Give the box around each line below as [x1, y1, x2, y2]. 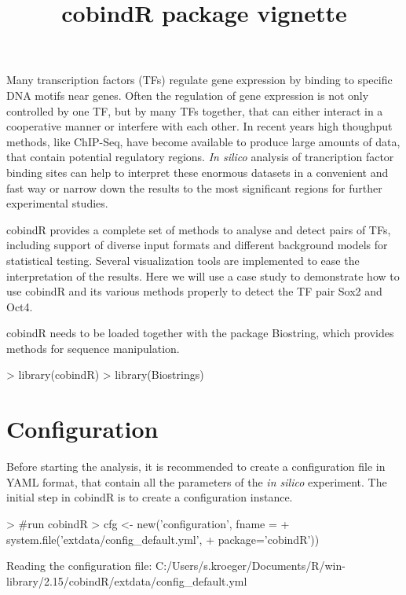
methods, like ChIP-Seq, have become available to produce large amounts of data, [6, 133, 401, 149]
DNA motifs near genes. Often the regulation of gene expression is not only [6, 86, 369, 103]
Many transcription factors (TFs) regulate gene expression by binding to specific [6, 72, 393, 88]
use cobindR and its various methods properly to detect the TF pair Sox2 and [6, 283, 382, 299]
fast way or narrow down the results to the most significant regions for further [6, 179, 382, 196]
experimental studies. [6, 195, 108, 211]
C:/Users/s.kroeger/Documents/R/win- [155, 557, 346, 574]
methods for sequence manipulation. [6, 340, 180, 356]
